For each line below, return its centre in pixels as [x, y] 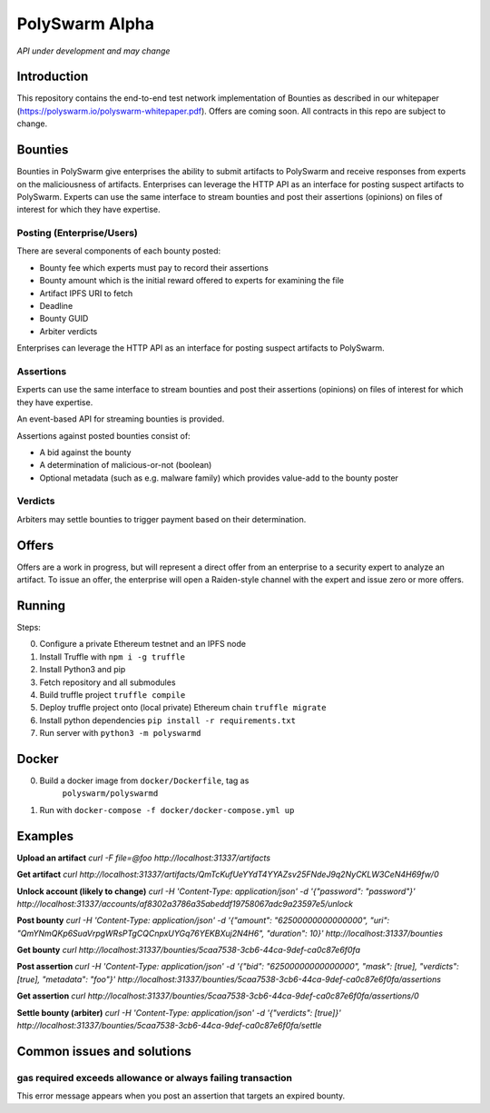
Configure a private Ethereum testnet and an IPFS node [143, 644]
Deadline [56, 306]
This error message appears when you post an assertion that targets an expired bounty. [181, 1096]
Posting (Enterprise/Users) [77, 234]
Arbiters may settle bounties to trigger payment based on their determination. [162, 519]
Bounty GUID [64, 319]
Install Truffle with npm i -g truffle [113, 656]
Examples [45, 836]
